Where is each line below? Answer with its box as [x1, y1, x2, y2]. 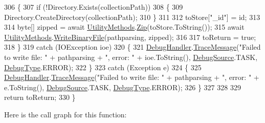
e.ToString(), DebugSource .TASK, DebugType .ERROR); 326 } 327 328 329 [4, 81, 241, 92]
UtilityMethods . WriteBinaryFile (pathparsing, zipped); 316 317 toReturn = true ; [4, 31, 256, 42]
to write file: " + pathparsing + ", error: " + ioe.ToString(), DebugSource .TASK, [4, 51, 258, 62]
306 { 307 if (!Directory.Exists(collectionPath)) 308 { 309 [4, 2, 183, 12]
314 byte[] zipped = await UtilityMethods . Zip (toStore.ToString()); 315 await [4, 22, 245, 32]
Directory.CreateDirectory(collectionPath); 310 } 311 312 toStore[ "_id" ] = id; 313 [4, 11, 260, 22]
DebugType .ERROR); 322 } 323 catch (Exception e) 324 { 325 [4, 61, 202, 72]
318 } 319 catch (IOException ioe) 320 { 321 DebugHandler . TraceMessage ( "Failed [4, 42, 261, 52]
